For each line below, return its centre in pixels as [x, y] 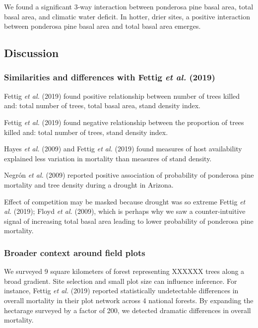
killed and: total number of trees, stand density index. [86, 132]
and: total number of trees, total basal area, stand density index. [102, 105]
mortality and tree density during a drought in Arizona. [89, 184]
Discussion [32, 53]
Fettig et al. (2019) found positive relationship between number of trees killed [122, 96]
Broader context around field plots [75, 252]
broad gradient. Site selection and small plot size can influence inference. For [121, 281]
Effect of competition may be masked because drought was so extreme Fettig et [125, 201]
